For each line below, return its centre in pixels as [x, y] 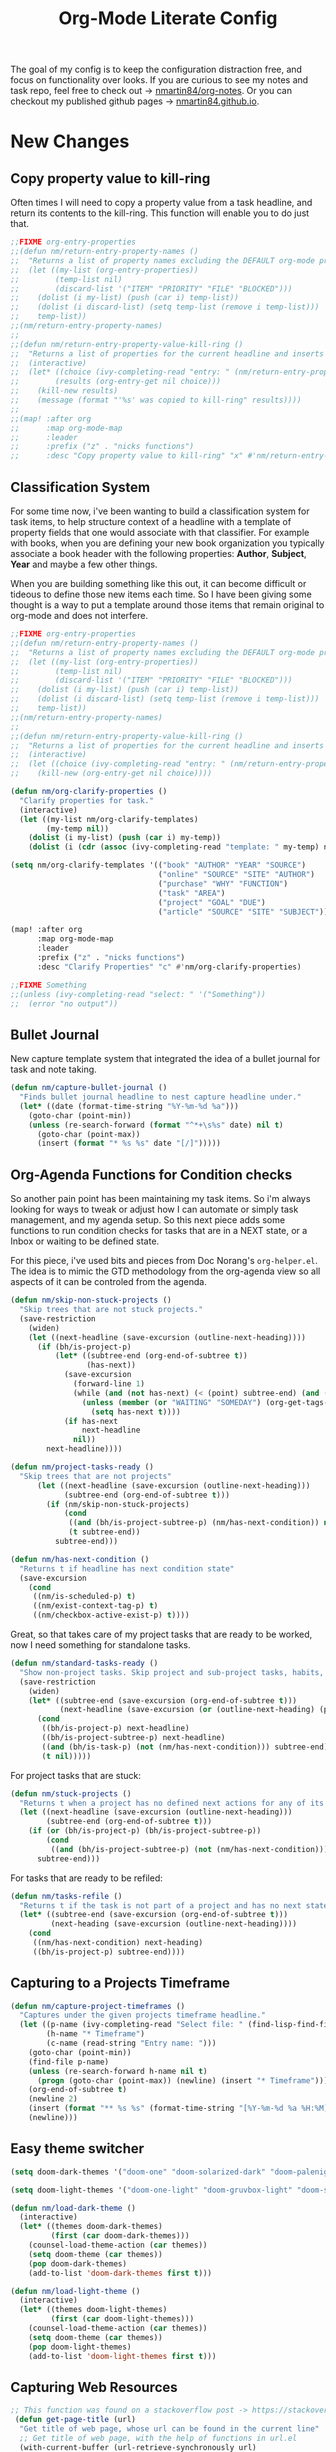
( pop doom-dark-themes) [78, 2263]
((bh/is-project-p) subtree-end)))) [109, 1952]
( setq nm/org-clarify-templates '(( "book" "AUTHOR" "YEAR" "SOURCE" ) [158, 865]
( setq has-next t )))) [136, 1412]
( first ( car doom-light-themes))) [122, 2319]
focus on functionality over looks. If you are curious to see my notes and [159, 80]
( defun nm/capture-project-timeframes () [98, 2006]
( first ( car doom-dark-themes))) [120, 2236]
